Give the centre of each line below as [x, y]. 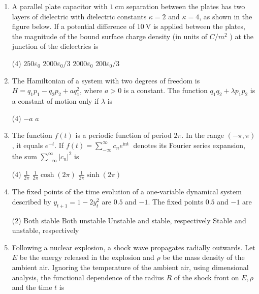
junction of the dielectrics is [55, 46]
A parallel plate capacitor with [60, 6]
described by [31, 201]
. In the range [203, 135]
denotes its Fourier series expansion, [189, 145]
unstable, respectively [45, 230]
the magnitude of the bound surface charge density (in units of [109, 36]
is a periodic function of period [123, 135]
